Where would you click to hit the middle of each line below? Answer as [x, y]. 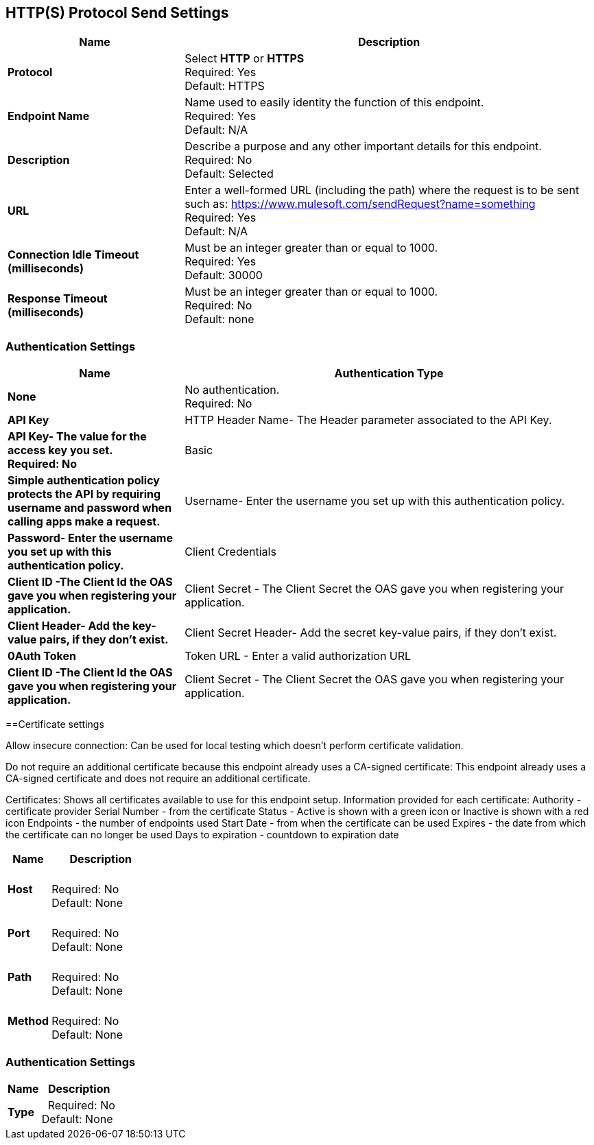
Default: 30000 [224, 275]
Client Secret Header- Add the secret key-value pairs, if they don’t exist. [371, 633]
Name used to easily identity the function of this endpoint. [334, 103]
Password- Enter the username [90, 538]
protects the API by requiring [84, 494]
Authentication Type [389, 374]
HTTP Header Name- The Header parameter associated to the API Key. [368, 420]
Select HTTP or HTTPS [245, 59]
